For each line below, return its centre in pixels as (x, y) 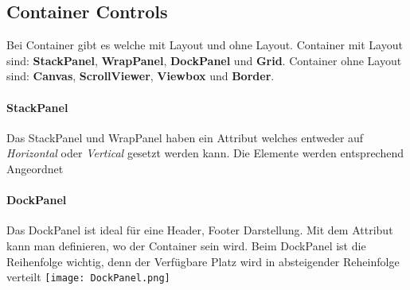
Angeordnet (35, 168)
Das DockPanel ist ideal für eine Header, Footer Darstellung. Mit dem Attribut (200, 230)
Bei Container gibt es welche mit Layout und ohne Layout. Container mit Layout (205, 45)
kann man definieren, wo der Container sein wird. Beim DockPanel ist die (186, 245)
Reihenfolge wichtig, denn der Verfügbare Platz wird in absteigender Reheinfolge (203, 261)
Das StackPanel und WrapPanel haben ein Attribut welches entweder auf (185, 137)
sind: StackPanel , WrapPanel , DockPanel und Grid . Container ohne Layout (204, 60)
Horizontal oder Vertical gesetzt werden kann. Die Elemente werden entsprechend (205, 153)
